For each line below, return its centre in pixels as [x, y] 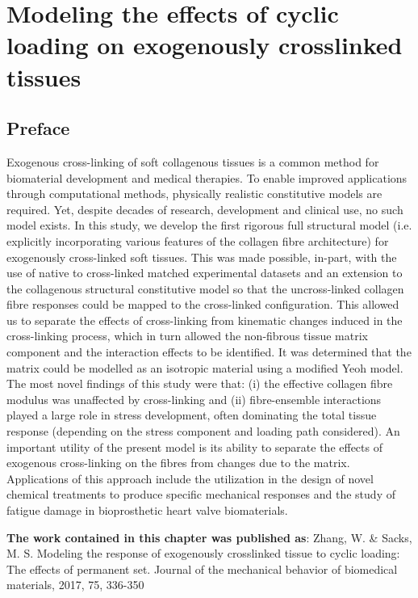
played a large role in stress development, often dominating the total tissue [192, 415]
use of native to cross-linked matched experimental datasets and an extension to [205, 273]
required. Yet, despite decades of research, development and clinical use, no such [205, 209]
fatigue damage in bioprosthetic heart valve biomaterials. [147, 510]
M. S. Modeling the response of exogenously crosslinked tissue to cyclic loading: [203, 553]
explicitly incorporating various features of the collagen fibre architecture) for [198, 240]
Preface [38, 128]
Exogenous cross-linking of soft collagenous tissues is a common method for [193, 161]
